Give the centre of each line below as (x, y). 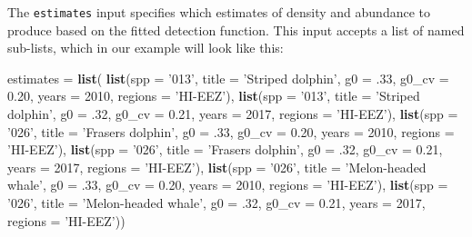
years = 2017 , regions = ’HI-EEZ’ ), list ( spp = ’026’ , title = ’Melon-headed (217, 167)
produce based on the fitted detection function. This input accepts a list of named (236, 30)
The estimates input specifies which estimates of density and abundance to (219, 12)
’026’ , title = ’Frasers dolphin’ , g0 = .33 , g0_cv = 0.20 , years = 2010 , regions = (231, 131)
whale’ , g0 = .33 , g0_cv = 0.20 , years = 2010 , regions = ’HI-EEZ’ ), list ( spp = (228, 185)
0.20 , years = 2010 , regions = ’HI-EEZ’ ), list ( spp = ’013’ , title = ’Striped (214, 96)
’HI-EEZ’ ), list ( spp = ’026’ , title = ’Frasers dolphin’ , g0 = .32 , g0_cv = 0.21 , (225, 149)
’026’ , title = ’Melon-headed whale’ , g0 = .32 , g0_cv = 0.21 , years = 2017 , (216, 202)
